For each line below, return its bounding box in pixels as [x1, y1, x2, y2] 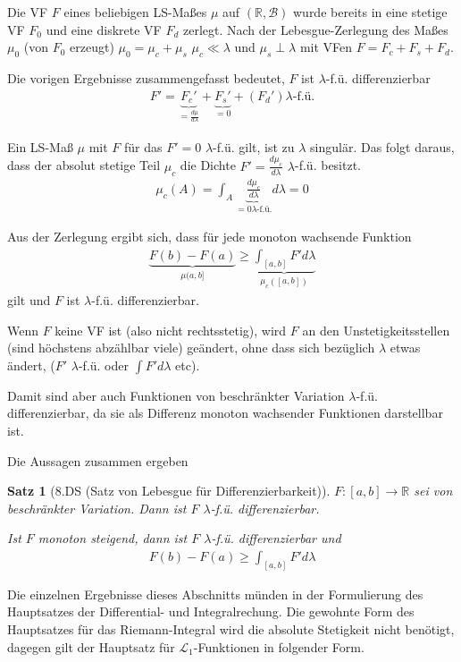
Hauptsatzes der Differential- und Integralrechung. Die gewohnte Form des [7, 602, 415, 621]
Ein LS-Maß [7, 137, 73, 156]
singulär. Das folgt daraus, [310, 137, 455, 156]
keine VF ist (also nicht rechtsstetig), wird [54, 320, 287, 339]
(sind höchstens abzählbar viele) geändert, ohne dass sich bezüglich [7, 338, 375, 357]
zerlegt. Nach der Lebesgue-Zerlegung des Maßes [182, 20, 448, 38]
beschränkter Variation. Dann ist [7, 498, 187, 517]
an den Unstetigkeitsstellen [302, 320, 450, 339]
